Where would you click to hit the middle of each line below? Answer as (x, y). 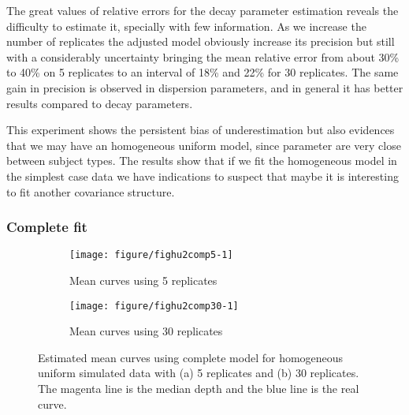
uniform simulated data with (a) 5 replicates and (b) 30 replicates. (199, 373)
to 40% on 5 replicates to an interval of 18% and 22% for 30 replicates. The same (203, 72)
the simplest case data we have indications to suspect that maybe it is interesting (203, 176)
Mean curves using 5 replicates (143, 280)
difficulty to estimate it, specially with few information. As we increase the (186, 26)
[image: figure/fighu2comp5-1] (151, 255)
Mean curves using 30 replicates (146, 331)
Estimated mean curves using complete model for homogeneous (191, 357)
